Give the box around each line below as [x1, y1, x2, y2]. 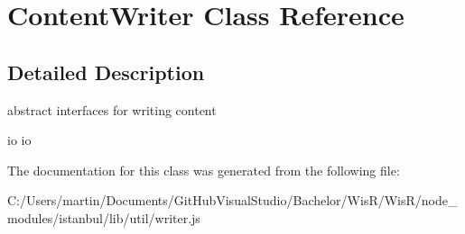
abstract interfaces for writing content [7, 100, 217, 119]
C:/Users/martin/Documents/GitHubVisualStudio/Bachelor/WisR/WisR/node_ [7, 191, 458, 210]
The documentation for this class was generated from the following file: [7, 160, 400, 179]
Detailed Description [7, 58, 205, 85]
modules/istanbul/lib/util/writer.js [7, 208, 200, 227]
